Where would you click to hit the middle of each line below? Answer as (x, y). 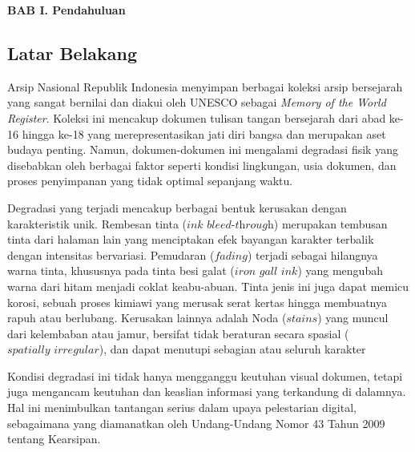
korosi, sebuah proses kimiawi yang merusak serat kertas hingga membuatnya (197, 302)
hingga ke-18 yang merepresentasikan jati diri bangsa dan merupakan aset (204, 133)
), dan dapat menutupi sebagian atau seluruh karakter (232, 349)
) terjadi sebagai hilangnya (312, 254)
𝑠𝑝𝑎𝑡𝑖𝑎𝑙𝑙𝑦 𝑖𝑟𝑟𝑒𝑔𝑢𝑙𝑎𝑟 (53, 351)
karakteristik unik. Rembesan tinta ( (97, 223)
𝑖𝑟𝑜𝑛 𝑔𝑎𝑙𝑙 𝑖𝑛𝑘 (266, 272)
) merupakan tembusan (330, 223)
